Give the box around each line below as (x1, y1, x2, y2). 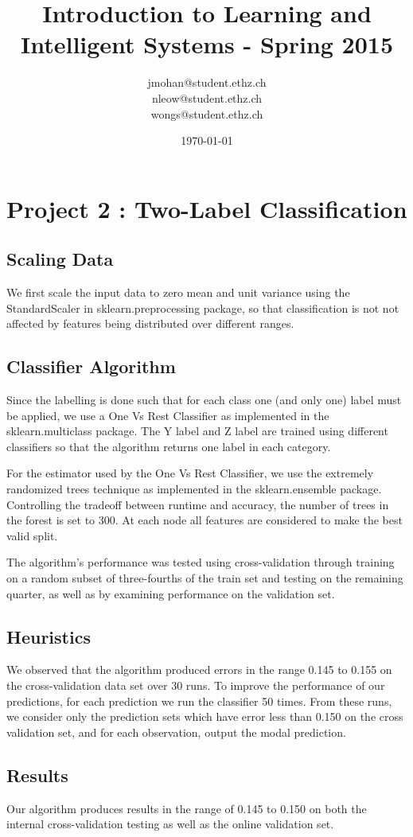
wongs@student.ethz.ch (150, 105, 263, 122)
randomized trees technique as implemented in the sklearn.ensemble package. (6, 481, 382, 497)
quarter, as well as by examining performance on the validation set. (6, 585, 335, 601)
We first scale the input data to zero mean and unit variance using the (6, 284, 350, 301)
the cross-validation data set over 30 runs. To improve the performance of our (6, 676, 385, 693)
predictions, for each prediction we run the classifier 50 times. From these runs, (6, 692, 392, 709)
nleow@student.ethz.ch (151, 89, 263, 106)
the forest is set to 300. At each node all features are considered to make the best (6, 512, 403, 528)
